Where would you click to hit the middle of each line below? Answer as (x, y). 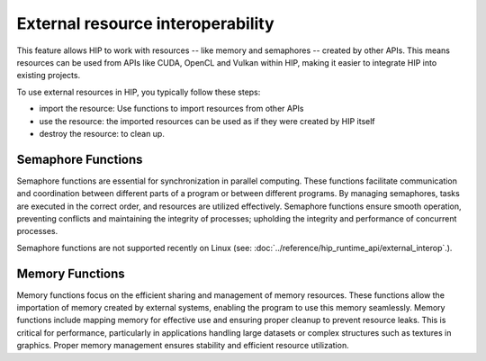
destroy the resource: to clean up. (102, 133)
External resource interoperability (145, 23)
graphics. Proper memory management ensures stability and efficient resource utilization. (183, 346)
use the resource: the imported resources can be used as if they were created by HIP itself (207, 121)
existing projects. (49, 76)
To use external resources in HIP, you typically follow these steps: (139, 92)
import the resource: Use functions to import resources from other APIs (171, 109)
